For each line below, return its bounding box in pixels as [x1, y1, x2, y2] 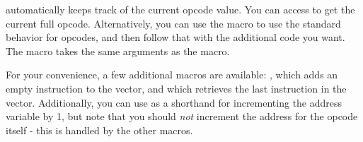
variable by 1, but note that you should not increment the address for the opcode [6, 109, 358, 124]
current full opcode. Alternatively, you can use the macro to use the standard [6, 16, 341, 30]
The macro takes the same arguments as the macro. [6, 43, 230, 58]
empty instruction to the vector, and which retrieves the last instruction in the [6, 81, 347, 95]
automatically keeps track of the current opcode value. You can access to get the [6, 2, 355, 16]
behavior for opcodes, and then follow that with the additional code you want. [6, 30, 345, 45]
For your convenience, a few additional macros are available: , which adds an [6, 67, 338, 82]
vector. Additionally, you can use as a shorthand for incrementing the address [6, 95, 342, 110]
